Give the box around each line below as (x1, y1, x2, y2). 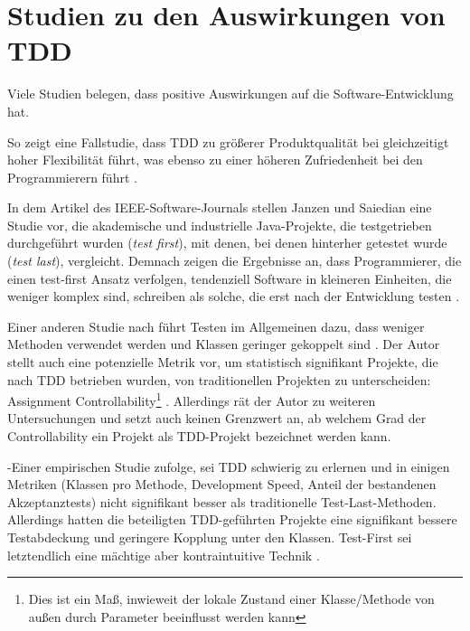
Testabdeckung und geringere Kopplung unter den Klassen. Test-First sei (7, 528, 412, 547)
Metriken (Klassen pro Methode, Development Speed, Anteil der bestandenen (7, 475, 437, 494)
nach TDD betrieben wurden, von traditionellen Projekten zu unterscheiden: (7, 370, 431, 389)
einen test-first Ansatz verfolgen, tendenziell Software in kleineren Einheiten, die (7, 268, 452, 287)
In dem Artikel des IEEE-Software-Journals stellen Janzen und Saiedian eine (7, 198, 432, 217)
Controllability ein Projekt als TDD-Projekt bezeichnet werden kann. (7, 427, 391, 446)
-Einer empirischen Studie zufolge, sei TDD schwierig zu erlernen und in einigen (7, 457, 450, 476)
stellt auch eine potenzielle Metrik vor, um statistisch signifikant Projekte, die (7, 353, 438, 372)
